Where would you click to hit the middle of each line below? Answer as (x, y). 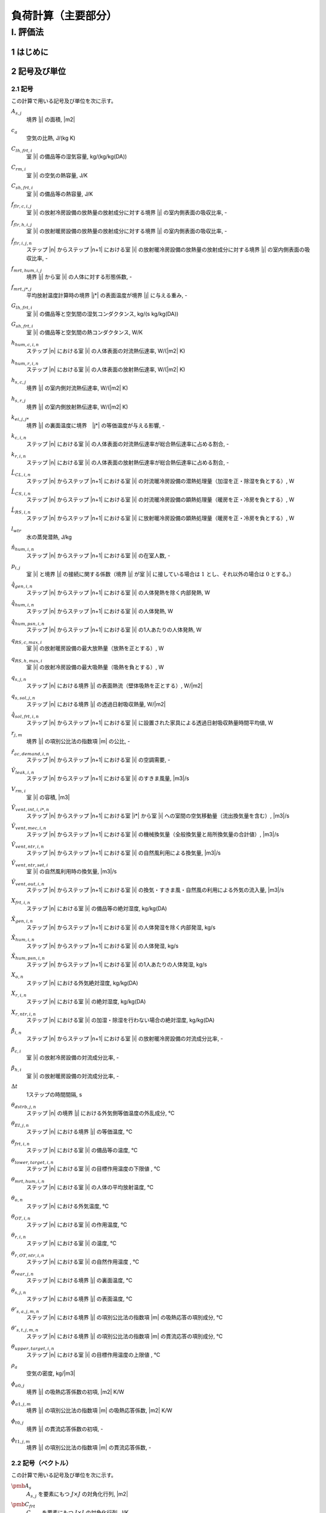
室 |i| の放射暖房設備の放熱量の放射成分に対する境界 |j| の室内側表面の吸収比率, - (127, 231)
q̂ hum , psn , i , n (28, 622)
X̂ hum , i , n (23, 938)
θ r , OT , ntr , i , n (28, 1254)
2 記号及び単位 (39, 71)
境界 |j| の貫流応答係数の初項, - (65, 1429)
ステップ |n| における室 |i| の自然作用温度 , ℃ (83, 1261)
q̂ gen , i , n (22, 585)
